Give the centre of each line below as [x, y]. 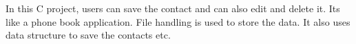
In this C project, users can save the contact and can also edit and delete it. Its [173, 8]
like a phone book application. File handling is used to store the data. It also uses [178, 21]
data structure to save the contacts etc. [88, 35]
